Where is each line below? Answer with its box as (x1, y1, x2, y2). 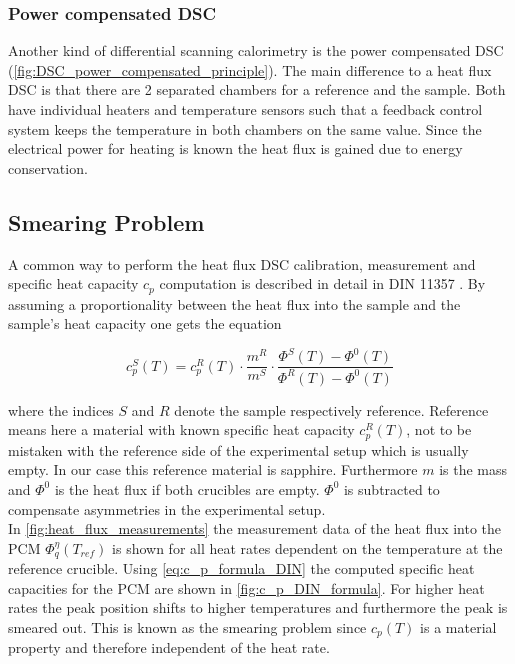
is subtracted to (343, 478, 440, 499)
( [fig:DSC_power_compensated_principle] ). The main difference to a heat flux (8, 59, 492, 80)
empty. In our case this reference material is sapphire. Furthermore (8, 459, 418, 480)
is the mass (439, 459, 508, 480)
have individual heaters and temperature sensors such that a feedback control (8, 99, 483, 119)
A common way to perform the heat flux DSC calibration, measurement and (8, 253, 476, 274)
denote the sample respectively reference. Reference (174, 399, 489, 420)
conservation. (8, 157, 88, 178)
